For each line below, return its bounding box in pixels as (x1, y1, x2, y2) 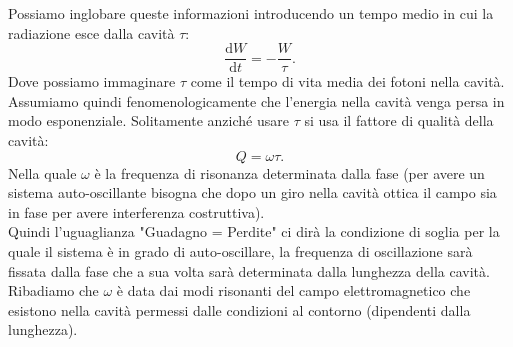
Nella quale (8, 162, 77, 183)
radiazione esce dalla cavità (8, 22, 175, 43)
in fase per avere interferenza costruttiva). (8, 201, 265, 222)
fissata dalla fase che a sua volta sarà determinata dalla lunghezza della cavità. (8, 260, 490, 281)
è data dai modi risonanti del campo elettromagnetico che (116, 280, 471, 301)
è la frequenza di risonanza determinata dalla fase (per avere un (94, 162, 485, 183)
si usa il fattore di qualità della (304, 110, 494, 131)
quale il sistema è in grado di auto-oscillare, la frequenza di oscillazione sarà (8, 241, 473, 261)
